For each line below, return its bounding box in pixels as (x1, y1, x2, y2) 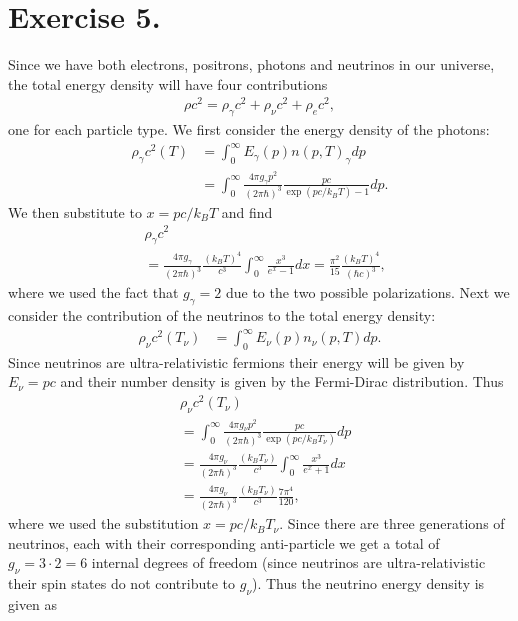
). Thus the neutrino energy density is (252, 573, 485, 594)
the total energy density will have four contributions (8, 73, 328, 94)
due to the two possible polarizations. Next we (225, 282, 510, 303)
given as (8, 593, 58, 614)
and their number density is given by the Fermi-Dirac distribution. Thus (60, 371, 504, 392)
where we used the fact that (8, 282, 179, 303)
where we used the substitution (8, 513, 199, 534)
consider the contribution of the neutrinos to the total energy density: (8, 304, 436, 325)
